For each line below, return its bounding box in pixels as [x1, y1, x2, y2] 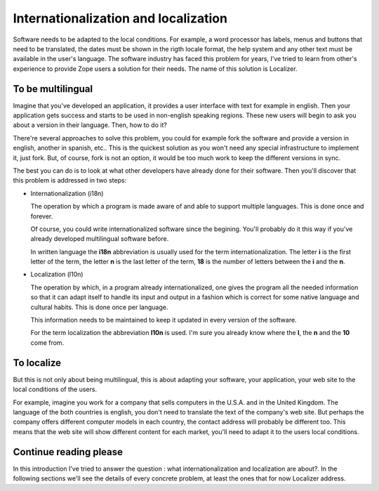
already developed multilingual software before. [30, 235, 169, 243]
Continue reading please [13, 446, 123, 458]
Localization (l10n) [30, 270, 84, 279]
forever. [30, 211, 53, 221]
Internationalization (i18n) [30, 189, 104, 197]
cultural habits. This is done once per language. [30, 303, 168, 311]
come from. [30, 338, 65, 347]
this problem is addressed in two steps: [13, 176, 127, 185]
